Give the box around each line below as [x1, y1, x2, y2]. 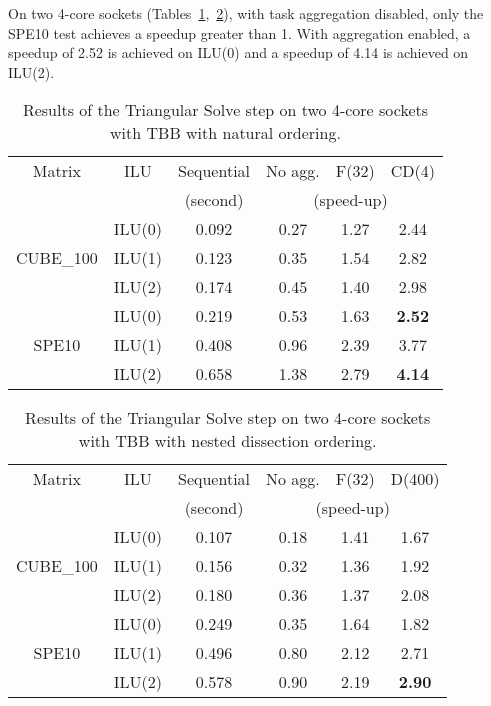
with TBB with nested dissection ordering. [78, 429, 377, 453]
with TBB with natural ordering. [110, 121, 341, 145]
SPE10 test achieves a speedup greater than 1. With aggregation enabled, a [8, 22, 471, 43]
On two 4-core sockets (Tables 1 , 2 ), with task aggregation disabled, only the [8, 3, 484, 23]
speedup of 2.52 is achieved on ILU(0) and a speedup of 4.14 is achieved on [8, 42, 469, 63]
